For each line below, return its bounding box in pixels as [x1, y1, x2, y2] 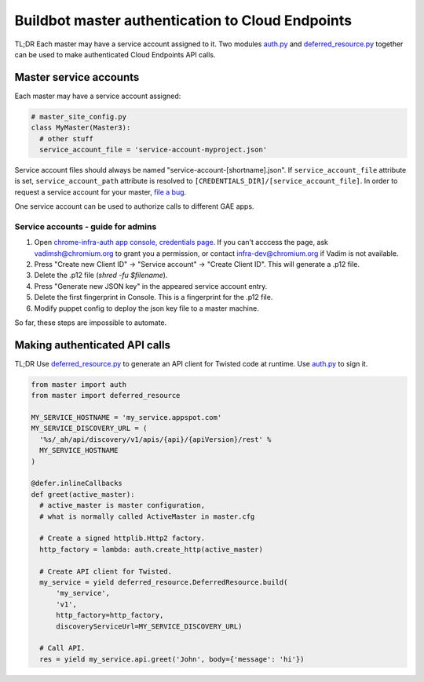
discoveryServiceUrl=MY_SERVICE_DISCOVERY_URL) [56, 622, 243, 631]
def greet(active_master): [31, 490, 135, 498]
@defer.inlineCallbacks [31, 479, 123, 488]
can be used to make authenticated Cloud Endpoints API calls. [14, 49, 216, 59]
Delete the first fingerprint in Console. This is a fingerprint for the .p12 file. [34, 293, 273, 302]
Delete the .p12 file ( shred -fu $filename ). [34, 271, 168, 280]
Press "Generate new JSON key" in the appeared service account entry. [34, 281, 268, 290]
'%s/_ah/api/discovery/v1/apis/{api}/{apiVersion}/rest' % [39, 435, 272, 443]
